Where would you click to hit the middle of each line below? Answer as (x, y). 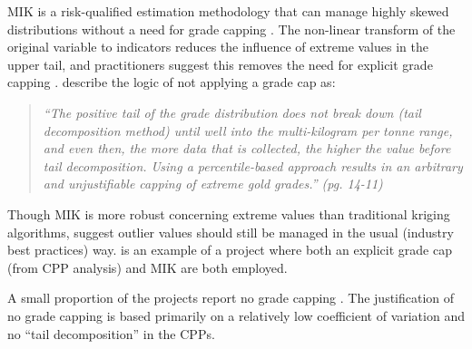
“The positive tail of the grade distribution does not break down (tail (232, 112)
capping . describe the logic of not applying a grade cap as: (172, 82)
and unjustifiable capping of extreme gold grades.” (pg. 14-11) (213, 184)
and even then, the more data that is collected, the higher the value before (247, 148)
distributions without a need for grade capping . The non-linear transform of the (231, 29)
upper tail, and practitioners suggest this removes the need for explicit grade (220, 64)
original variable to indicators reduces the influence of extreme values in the (218, 47)
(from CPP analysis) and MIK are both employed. (147, 267)
